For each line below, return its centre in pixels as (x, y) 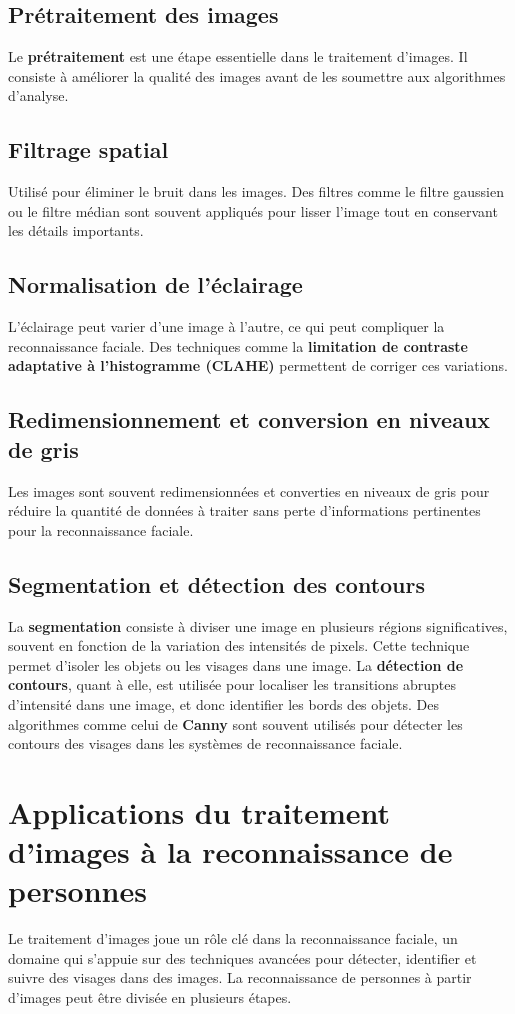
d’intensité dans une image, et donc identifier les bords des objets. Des (223, 703)
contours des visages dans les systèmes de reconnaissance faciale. (205, 743)
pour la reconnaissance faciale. (101, 529)
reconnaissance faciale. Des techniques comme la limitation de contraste (238, 345)
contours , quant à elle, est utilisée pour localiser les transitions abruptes (232, 684)
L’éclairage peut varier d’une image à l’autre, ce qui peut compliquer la (226, 326)
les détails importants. (76, 230)
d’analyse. (38, 95)
